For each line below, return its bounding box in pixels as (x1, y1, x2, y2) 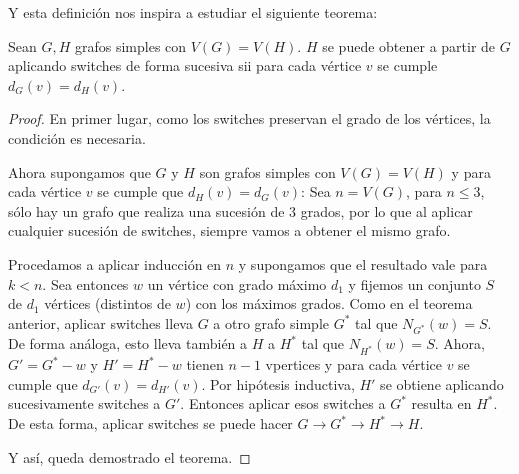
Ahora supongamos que (8, 161, 151, 182)
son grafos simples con (199, 161, 336, 182)
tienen (186, 354, 224, 375)
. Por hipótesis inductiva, (201, 373, 355, 394)
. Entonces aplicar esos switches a (180, 393, 386, 414)
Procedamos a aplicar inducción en (8, 253, 222, 274)
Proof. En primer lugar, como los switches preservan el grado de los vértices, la (8, 108, 491, 129)
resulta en (411, 393, 472, 414)
